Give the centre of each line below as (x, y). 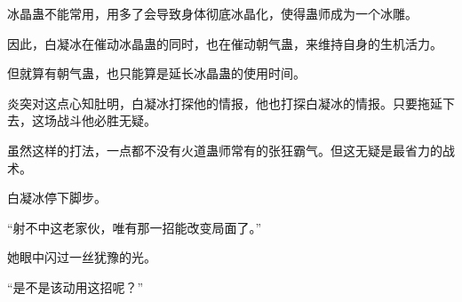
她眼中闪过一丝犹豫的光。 (82, 257)
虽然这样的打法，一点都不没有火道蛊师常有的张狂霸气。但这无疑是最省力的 (225, 150)
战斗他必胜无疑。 (106, 120)
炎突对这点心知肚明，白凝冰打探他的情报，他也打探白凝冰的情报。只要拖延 (225, 103)
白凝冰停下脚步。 (57, 198)
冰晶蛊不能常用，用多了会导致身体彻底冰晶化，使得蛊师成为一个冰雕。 (212, 13)
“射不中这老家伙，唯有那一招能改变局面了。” (135, 227)
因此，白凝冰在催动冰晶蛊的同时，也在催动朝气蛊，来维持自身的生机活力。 (225, 43)
